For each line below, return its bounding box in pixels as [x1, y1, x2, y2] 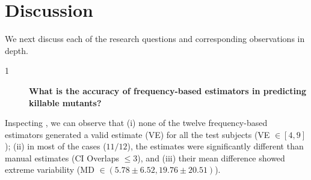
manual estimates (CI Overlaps [5, 151, 120, 164]
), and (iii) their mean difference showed [137, 151, 285, 164]
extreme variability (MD [5, 163, 94, 176]
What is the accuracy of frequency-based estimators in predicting [29, 84, 306, 97]
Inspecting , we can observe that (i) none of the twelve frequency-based [5, 116, 268, 129]
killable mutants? [29, 96, 102, 109]
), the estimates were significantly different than [127, 140, 304, 152]
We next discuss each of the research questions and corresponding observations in [5, 32, 305, 45]
